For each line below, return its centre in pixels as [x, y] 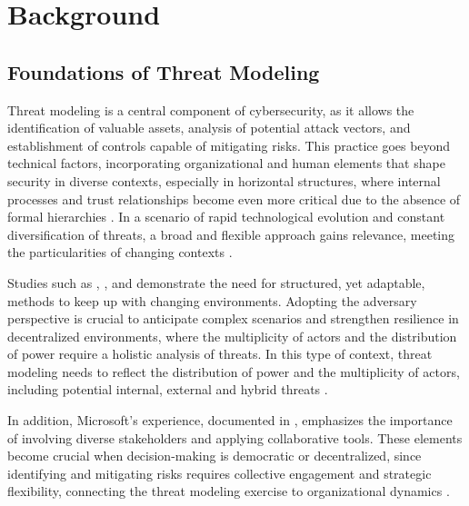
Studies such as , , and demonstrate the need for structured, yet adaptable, [216, 282]
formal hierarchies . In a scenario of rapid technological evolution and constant [226, 217]
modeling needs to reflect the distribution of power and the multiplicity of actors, [234, 371]
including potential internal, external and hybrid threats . [168, 389]
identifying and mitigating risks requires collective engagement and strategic [220, 473]
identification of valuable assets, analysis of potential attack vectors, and [209, 128]
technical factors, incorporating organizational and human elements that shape [226, 163]
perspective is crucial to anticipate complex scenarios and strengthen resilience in [233, 318]
